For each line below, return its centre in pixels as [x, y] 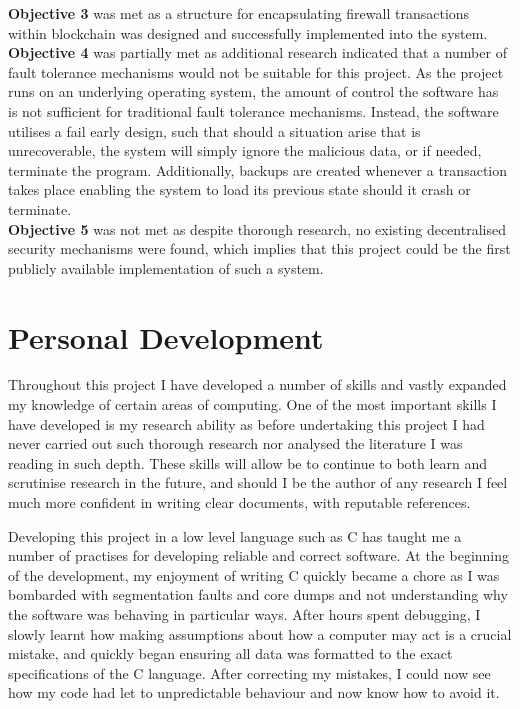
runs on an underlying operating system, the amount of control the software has [253, 91]
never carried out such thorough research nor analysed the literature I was [235, 443]
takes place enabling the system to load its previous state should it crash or [239, 189]
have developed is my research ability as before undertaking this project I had [246, 423]
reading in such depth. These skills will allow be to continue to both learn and [248, 462]
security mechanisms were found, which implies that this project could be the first [259, 248]
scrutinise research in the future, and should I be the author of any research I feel [258, 482]
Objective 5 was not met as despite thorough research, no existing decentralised [257, 228]
